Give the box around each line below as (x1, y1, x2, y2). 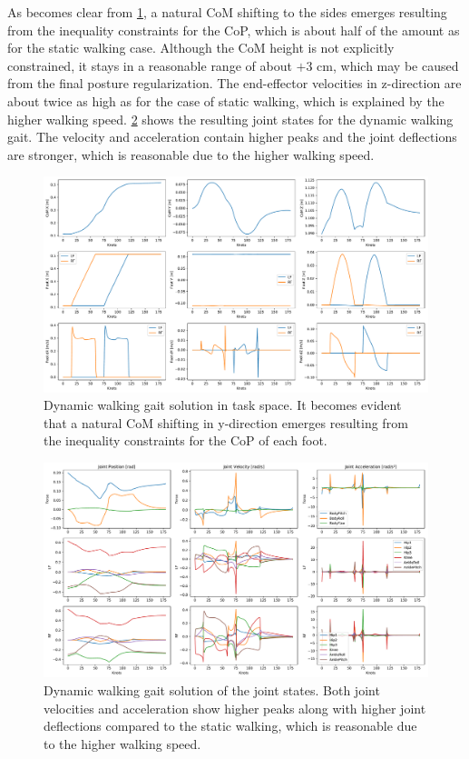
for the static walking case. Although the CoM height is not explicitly (7, 38, 395, 57)
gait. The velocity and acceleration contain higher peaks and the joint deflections (7, 127, 457, 146)
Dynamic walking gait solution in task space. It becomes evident (44, 395, 402, 414)
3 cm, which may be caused (306, 55, 459, 75)
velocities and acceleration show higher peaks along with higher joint (44, 698, 426, 717)
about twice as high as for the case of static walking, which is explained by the (7, 91, 445, 110)
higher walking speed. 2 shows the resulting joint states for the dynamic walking (7, 109, 454, 128)
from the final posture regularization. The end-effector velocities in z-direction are (7, 74, 462, 93)
